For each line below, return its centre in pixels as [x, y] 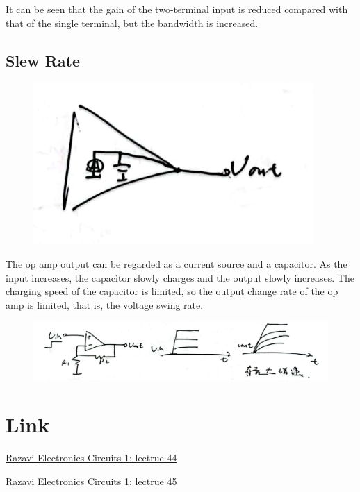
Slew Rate [43, 60]
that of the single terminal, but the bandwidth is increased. [132, 23]
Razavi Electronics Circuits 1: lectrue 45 [91, 481]
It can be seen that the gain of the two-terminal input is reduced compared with [177, 9]
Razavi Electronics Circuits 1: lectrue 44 [91, 457]
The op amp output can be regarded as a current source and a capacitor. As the [177, 263]
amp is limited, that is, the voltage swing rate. [105, 304]
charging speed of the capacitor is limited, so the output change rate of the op [172, 291]
